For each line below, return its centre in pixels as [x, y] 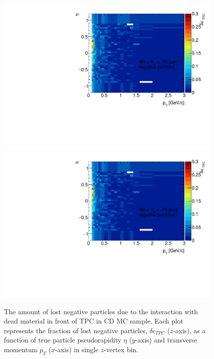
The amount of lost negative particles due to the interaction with [101, 311]
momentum [21, 349]
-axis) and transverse [166, 340]
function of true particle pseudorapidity [63, 340]
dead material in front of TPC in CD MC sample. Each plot [94, 321]
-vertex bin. [121, 349]
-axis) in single [77, 349]
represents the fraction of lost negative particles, [76, 330]
